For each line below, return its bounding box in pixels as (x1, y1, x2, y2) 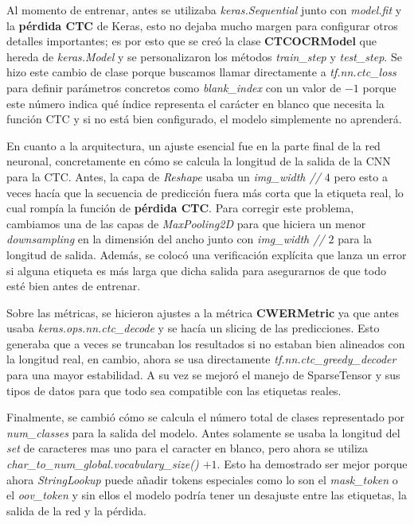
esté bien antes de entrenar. (6, 278, 141, 294)
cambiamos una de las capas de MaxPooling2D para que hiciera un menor (6, 215, 366, 231)
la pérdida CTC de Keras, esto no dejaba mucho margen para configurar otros (6, 17, 398, 33)
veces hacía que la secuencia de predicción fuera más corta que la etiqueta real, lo (6, 184, 404, 200)
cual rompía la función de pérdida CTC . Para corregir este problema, (6, 200, 354, 216)
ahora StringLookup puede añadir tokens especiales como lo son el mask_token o (6, 471, 398, 487)
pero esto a (334, 168, 388, 184)
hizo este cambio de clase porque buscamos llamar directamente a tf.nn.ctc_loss (6, 64, 396, 80)
